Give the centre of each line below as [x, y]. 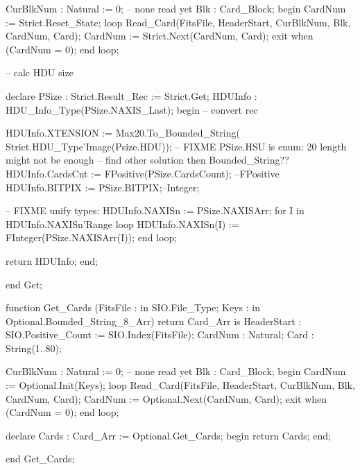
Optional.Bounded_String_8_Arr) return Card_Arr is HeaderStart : [154, 321]
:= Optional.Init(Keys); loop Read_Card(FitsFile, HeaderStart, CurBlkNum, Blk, [180, 385]
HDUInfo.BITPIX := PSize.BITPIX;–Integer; [103, 187]
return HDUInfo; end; [52, 260]
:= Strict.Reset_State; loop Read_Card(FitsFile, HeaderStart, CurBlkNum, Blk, [178, 22]
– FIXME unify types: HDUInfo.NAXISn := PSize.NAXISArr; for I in [155, 210]
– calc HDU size [40, 72]
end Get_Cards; [40, 459]
